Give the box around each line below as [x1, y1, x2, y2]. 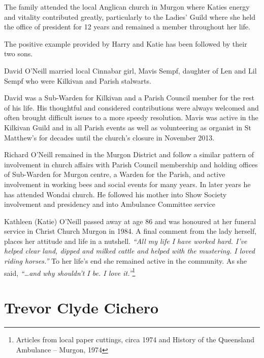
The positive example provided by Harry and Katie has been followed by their [4, 38, 247, 49]
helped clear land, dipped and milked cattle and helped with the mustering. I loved [4, 245, 255, 256]
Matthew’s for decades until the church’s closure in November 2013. [4, 132, 215, 142]
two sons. [4, 48, 33, 59]
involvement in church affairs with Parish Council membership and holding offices [4, 159, 258, 169]
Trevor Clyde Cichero [4, 297, 159, 318]
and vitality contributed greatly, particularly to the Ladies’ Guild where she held [4, 11, 255, 22]
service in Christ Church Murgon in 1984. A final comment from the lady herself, [4, 226, 257, 236]
